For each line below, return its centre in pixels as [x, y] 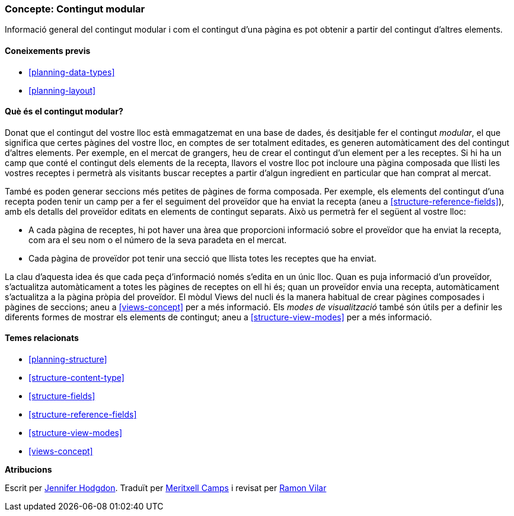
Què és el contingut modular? [64, 112]
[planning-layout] [62, 90]
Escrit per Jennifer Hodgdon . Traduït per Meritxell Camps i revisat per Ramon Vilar [166, 488]
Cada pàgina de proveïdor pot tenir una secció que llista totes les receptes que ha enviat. [202, 258]
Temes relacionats [42, 338]
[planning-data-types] [72, 72]
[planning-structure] [68, 359]
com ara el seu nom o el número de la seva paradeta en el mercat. [158, 240]
